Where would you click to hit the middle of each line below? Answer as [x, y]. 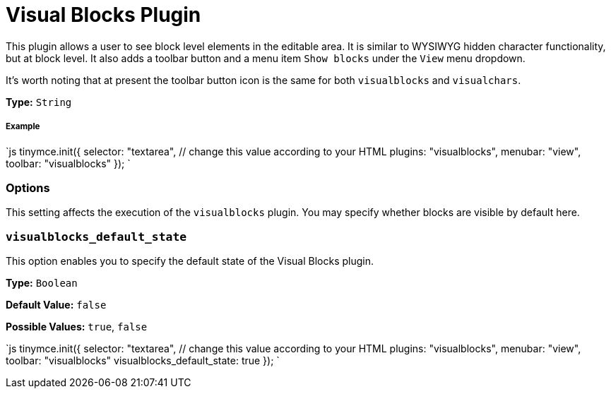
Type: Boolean [42, 283]
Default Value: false [56, 305]
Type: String [39, 102]
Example [23, 127]
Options [28, 187]
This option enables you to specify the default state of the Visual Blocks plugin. [190, 261]
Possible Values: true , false [77, 327]
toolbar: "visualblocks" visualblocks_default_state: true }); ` [143, 361]
